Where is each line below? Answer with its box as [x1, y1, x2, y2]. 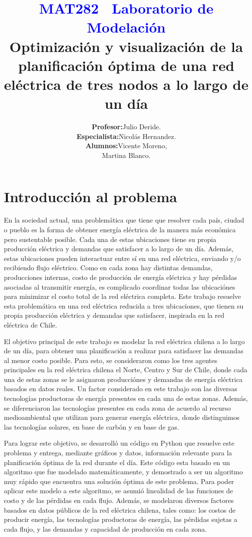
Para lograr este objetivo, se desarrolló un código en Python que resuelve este [4, 438, 235, 448]
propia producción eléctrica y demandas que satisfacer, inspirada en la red [4, 310, 225, 320]
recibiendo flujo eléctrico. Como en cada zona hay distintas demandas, [4, 262, 213, 273]
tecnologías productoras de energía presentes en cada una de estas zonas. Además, [4, 393, 248, 403]
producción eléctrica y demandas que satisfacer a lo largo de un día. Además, [4, 243, 234, 254]
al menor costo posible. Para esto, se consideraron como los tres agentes [4, 355, 218, 365]
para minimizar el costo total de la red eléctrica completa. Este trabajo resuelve [4, 291, 241, 301]
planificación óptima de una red [18, 55, 235, 75]
